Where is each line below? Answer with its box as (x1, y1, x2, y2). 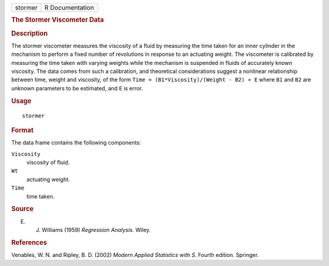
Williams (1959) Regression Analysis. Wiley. (41, 226, 151, 233)
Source (11, 205, 34, 213)
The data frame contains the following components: (11, 139, 141, 146)
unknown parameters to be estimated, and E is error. (11, 84, 143, 92)
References (11, 238, 48, 247)
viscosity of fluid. (26, 159, 70, 166)
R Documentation (44, 4, 94, 12)
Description (11, 29, 48, 38)
